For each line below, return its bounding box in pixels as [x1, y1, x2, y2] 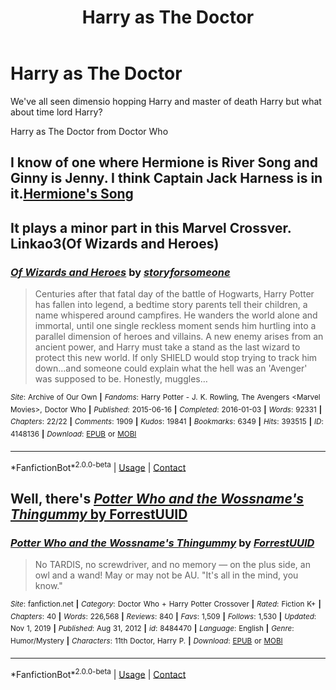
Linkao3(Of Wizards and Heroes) [10, 235, 220, 252]
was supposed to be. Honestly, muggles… [34, 373, 208, 385]
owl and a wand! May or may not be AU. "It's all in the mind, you [34, 569, 299, 581]
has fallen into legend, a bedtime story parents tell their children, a [34, 299, 308, 311]
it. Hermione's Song [10, 186, 134, 203]
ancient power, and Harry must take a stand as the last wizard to [34, 341, 301, 353]
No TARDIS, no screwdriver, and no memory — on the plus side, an [34, 558, 311, 570]
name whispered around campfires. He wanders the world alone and [34, 309, 318, 321]
